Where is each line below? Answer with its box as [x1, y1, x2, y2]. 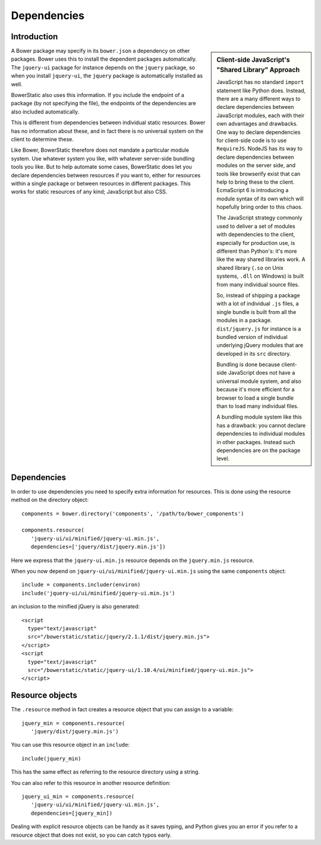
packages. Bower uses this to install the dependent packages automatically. [11, 55, 197, 62]
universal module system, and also [216, 378, 301, 385]
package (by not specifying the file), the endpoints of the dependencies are [11, 100, 196, 107]
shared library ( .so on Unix [216, 264, 284, 271]
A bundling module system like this [216, 413, 303, 420]
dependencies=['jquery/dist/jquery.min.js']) [30, 544, 166, 550]
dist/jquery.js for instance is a [216, 325, 301, 332]
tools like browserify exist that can [216, 170, 301, 177]
